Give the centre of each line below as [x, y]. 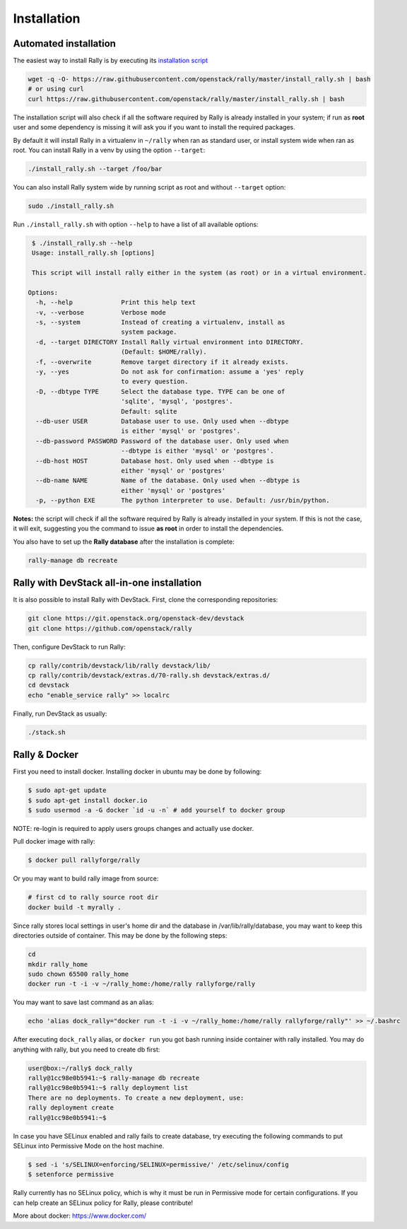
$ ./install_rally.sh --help [82, 243]
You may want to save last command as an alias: [84, 1002]
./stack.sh [47, 732]
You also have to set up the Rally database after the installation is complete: [124, 542]
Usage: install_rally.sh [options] [94, 253]
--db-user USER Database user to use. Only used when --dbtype [162, 421]
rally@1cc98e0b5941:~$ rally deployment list [108, 1088]
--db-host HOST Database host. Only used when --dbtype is [155, 461]
